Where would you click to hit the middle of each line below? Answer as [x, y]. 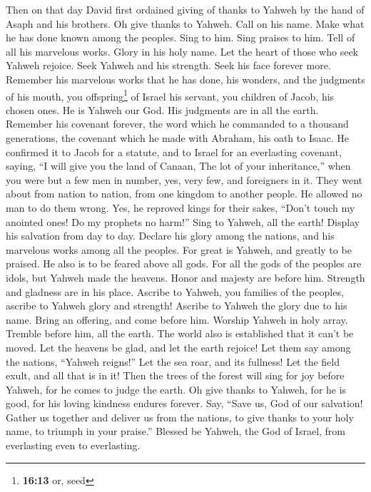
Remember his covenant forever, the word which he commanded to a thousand [177, 124]
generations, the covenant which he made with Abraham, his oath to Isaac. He [177, 138]
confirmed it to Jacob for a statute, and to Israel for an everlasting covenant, [174, 152]
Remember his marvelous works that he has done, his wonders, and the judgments [185, 79]
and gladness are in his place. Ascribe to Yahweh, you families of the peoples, [175, 291]
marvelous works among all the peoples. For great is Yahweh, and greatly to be [179, 249]
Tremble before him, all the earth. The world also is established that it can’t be [180, 333]
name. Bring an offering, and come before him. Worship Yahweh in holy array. [177, 319]
